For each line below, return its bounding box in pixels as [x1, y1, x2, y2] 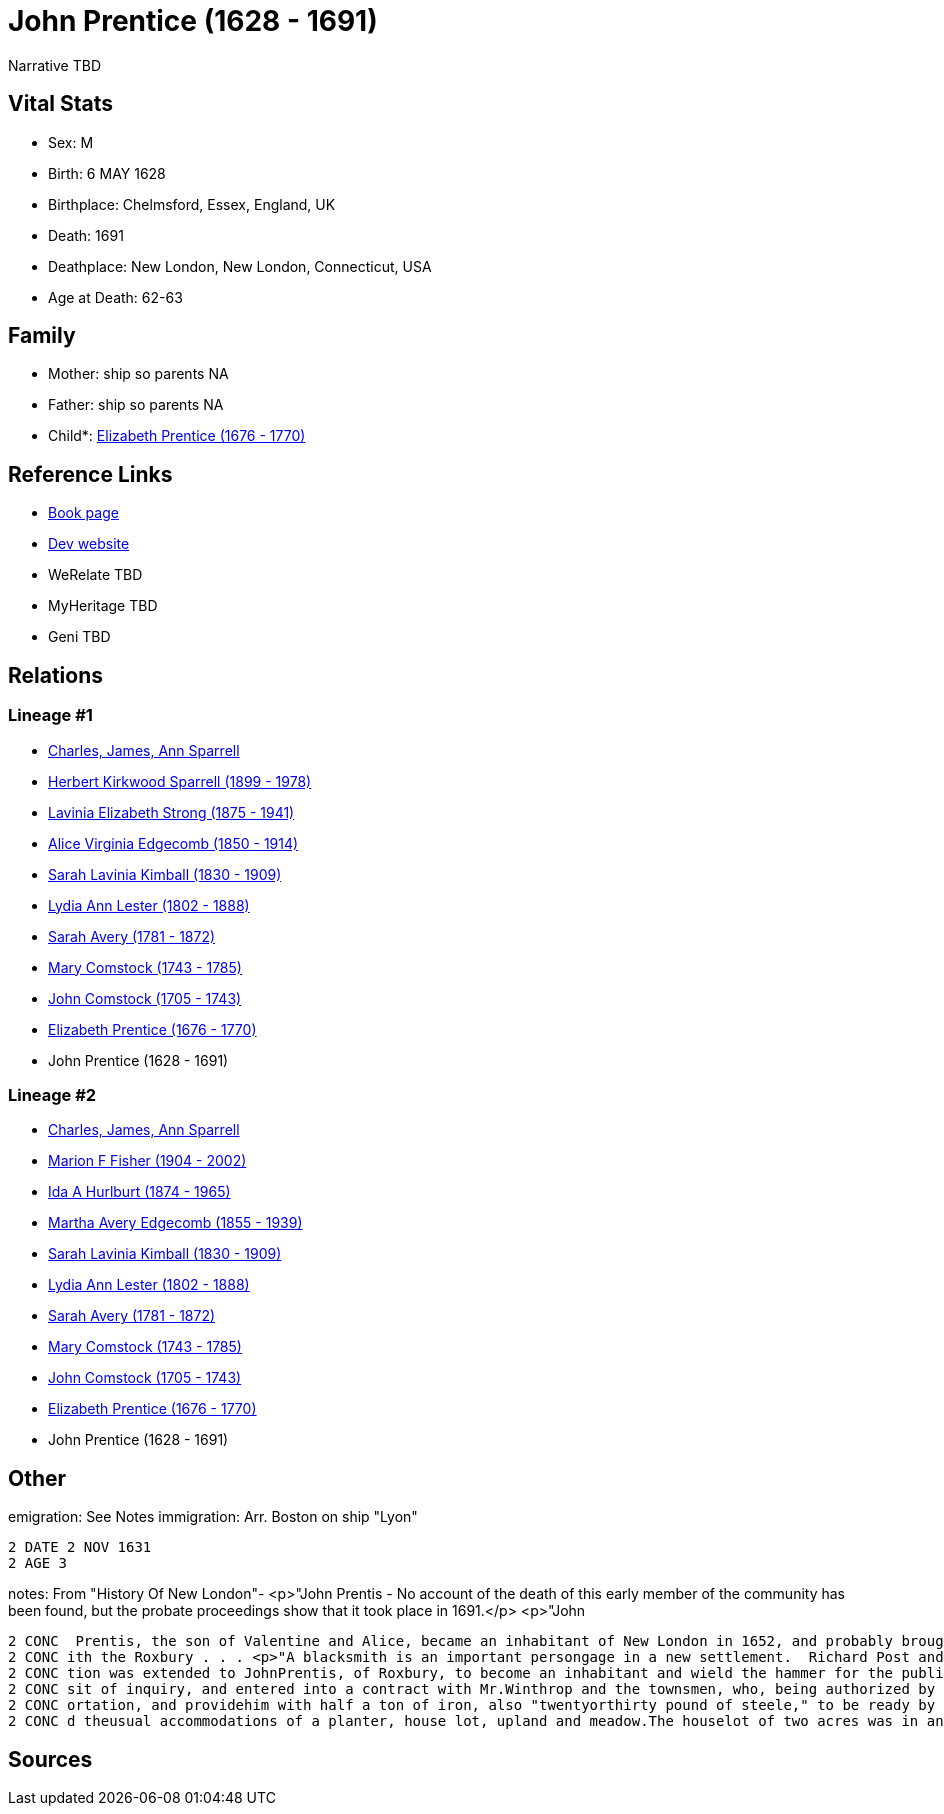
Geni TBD [48, 628, 111, 646]
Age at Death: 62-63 [48, 288, 183, 306]
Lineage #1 [8, 705, 93, 726]
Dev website [48, 535, 130, 553]
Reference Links [8, 461, 173, 487]
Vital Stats [8, 91, 114, 117]
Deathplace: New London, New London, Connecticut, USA [48, 257, 432, 275]
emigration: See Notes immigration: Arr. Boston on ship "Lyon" [8, 1508, 418, 1526]
